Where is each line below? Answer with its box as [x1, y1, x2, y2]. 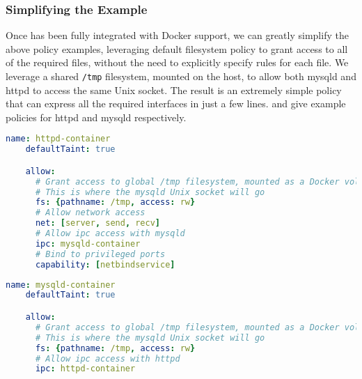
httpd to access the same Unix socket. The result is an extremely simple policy [6, 82, 342, 97]
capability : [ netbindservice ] [35, 259, 175, 270]
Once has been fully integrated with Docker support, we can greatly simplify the [6, 28, 349, 42]
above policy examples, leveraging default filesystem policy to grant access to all [6, 41, 348, 56]
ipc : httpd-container [35, 364, 136, 374]
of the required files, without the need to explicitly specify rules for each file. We [6, 55, 349, 70]
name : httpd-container [6, 134, 111, 144]
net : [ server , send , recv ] [35, 218, 161, 229]
